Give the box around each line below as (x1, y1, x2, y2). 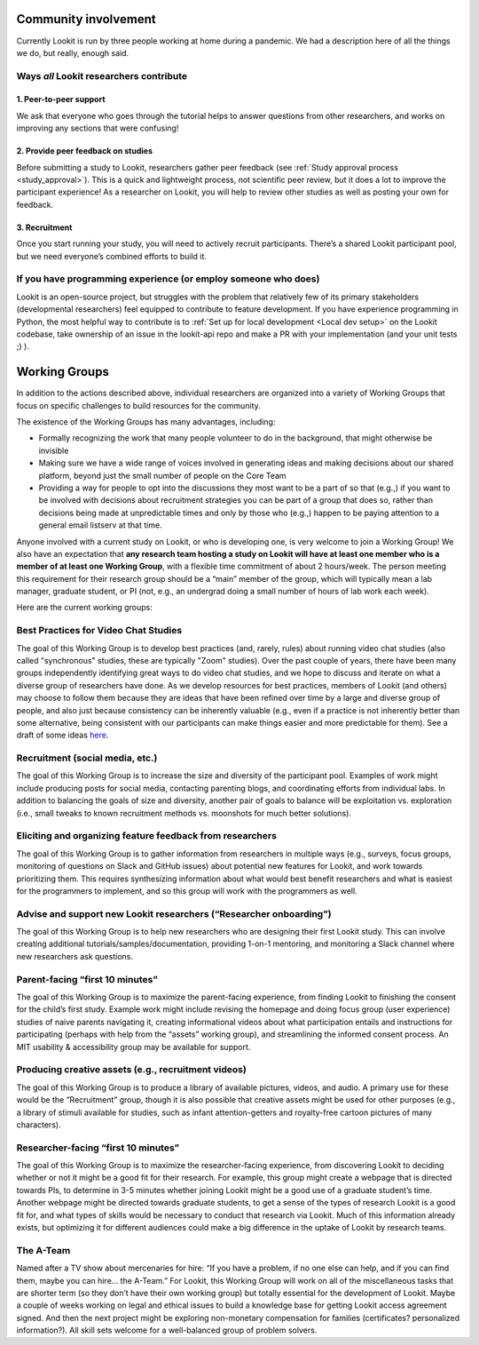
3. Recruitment (16, 222, 73, 233)
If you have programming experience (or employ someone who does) (16, 273, 320, 285)
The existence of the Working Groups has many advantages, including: (16, 416, 276, 426)
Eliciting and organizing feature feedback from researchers (16, 830, 277, 842)
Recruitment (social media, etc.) (16, 752, 158, 764)
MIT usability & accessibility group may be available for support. (16, 1041, 251, 1052)
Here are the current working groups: (16, 602, 153, 613)
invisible (38, 445, 69, 456)
